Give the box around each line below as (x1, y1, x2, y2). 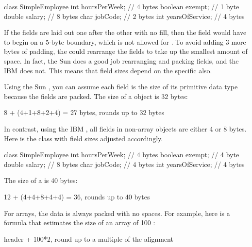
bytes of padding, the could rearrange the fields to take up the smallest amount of (4, 46, 248, 56)
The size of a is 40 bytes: (4, 175, 78, 185)
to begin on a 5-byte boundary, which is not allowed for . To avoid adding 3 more (4, 36, 246, 47)
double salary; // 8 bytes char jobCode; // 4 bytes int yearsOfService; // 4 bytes (4, 159, 245, 169)
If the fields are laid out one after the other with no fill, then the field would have (4, 27, 247, 37)
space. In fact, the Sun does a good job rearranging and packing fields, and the (4, 55, 239, 66)
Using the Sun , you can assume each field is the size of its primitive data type (4, 82, 238, 92)
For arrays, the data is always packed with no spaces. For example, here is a (4, 208, 230, 218)
